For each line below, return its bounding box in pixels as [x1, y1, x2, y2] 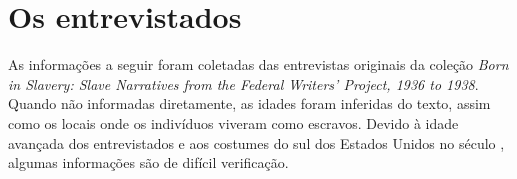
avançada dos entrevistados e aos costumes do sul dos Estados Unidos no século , [8, 132, 505, 153]
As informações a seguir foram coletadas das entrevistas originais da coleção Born [8, 54, 509, 75]
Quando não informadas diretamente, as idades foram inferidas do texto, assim [8, 93, 491, 114]
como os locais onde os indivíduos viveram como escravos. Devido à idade [8, 112, 459, 133]
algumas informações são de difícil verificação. [8, 152, 289, 173]
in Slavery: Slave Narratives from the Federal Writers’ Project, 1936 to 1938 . [8, 73, 479, 94]
